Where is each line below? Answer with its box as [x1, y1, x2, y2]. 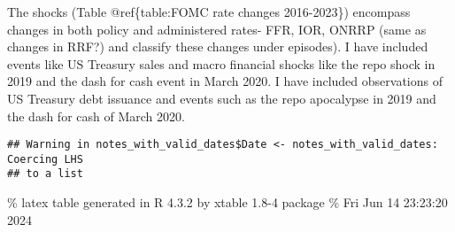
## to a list [7, 167, 83, 181]
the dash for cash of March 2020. [7, 106, 185, 125]
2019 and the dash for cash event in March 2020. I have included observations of [7, 72, 443, 90]
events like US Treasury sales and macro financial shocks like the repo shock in [7, 54, 436, 73]
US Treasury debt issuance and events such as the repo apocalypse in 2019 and [7, 89, 436, 107]
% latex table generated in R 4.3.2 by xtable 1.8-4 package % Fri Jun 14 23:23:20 [7, 193, 448, 212]
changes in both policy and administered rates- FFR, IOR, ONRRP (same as [7, 19, 427, 38]
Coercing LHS [7, 152, 83, 166]
